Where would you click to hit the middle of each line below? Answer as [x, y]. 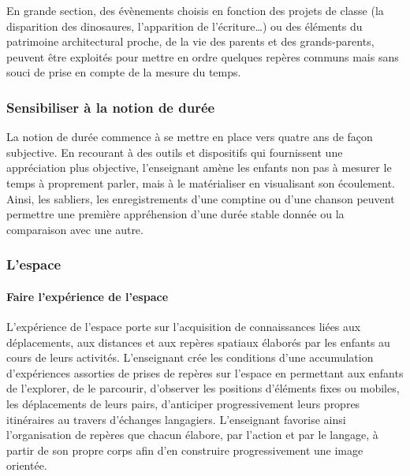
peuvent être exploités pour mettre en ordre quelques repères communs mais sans [203, 56]
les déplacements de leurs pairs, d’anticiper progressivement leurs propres [183, 403]
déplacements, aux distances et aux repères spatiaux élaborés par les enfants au [198, 342]
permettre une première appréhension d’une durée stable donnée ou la [175, 214]
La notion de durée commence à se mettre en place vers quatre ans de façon [190, 137]
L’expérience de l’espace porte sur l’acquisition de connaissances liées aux [184, 326]
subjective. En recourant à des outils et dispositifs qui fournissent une [175, 152]
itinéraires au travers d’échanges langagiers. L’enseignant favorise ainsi [176, 419]
